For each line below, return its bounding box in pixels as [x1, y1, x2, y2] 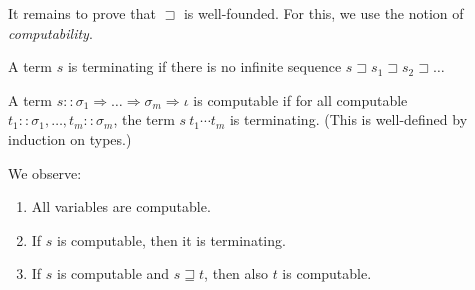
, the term [113, 109, 175, 130]
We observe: [8, 162, 82, 183]
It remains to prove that [8, 3, 156, 23]
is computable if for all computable [193, 89, 408, 110]
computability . [8, 22, 93, 43]
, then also [204, 263, 268, 284]
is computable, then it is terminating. [57, 229, 286, 250]
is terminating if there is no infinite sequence [67, 56, 342, 77]
